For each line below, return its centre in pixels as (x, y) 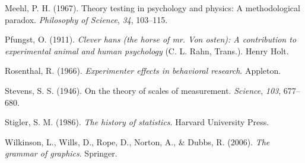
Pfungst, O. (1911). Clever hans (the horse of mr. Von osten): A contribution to (151, 39)
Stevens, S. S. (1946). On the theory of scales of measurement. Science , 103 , (143, 90)
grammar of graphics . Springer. (61, 153)
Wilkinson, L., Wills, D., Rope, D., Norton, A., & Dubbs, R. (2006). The (137, 141)
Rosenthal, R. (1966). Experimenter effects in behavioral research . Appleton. (143, 71)
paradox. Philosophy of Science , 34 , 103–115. (86, 19)
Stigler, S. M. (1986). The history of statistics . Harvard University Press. (137, 122)
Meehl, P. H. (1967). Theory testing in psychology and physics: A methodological (152, 8)
